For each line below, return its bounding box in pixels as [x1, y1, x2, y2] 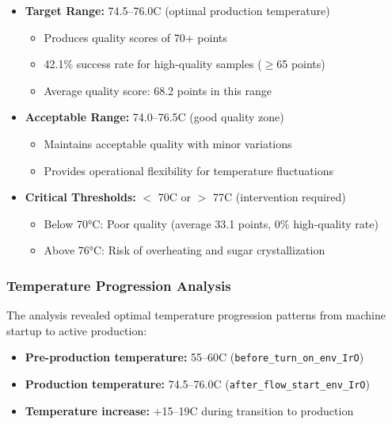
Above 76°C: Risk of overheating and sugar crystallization [44, 242, 325, 258]
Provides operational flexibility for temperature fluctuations [44, 162, 333, 178]
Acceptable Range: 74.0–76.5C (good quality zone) [25, 109, 284, 125]
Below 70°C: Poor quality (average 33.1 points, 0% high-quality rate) [44, 215, 379, 231]
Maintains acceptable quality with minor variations [44, 135, 292, 151]
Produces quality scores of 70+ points [44, 29, 227, 45]
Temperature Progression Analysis [6, 275, 231, 295]
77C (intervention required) [213, 189, 346, 205]
